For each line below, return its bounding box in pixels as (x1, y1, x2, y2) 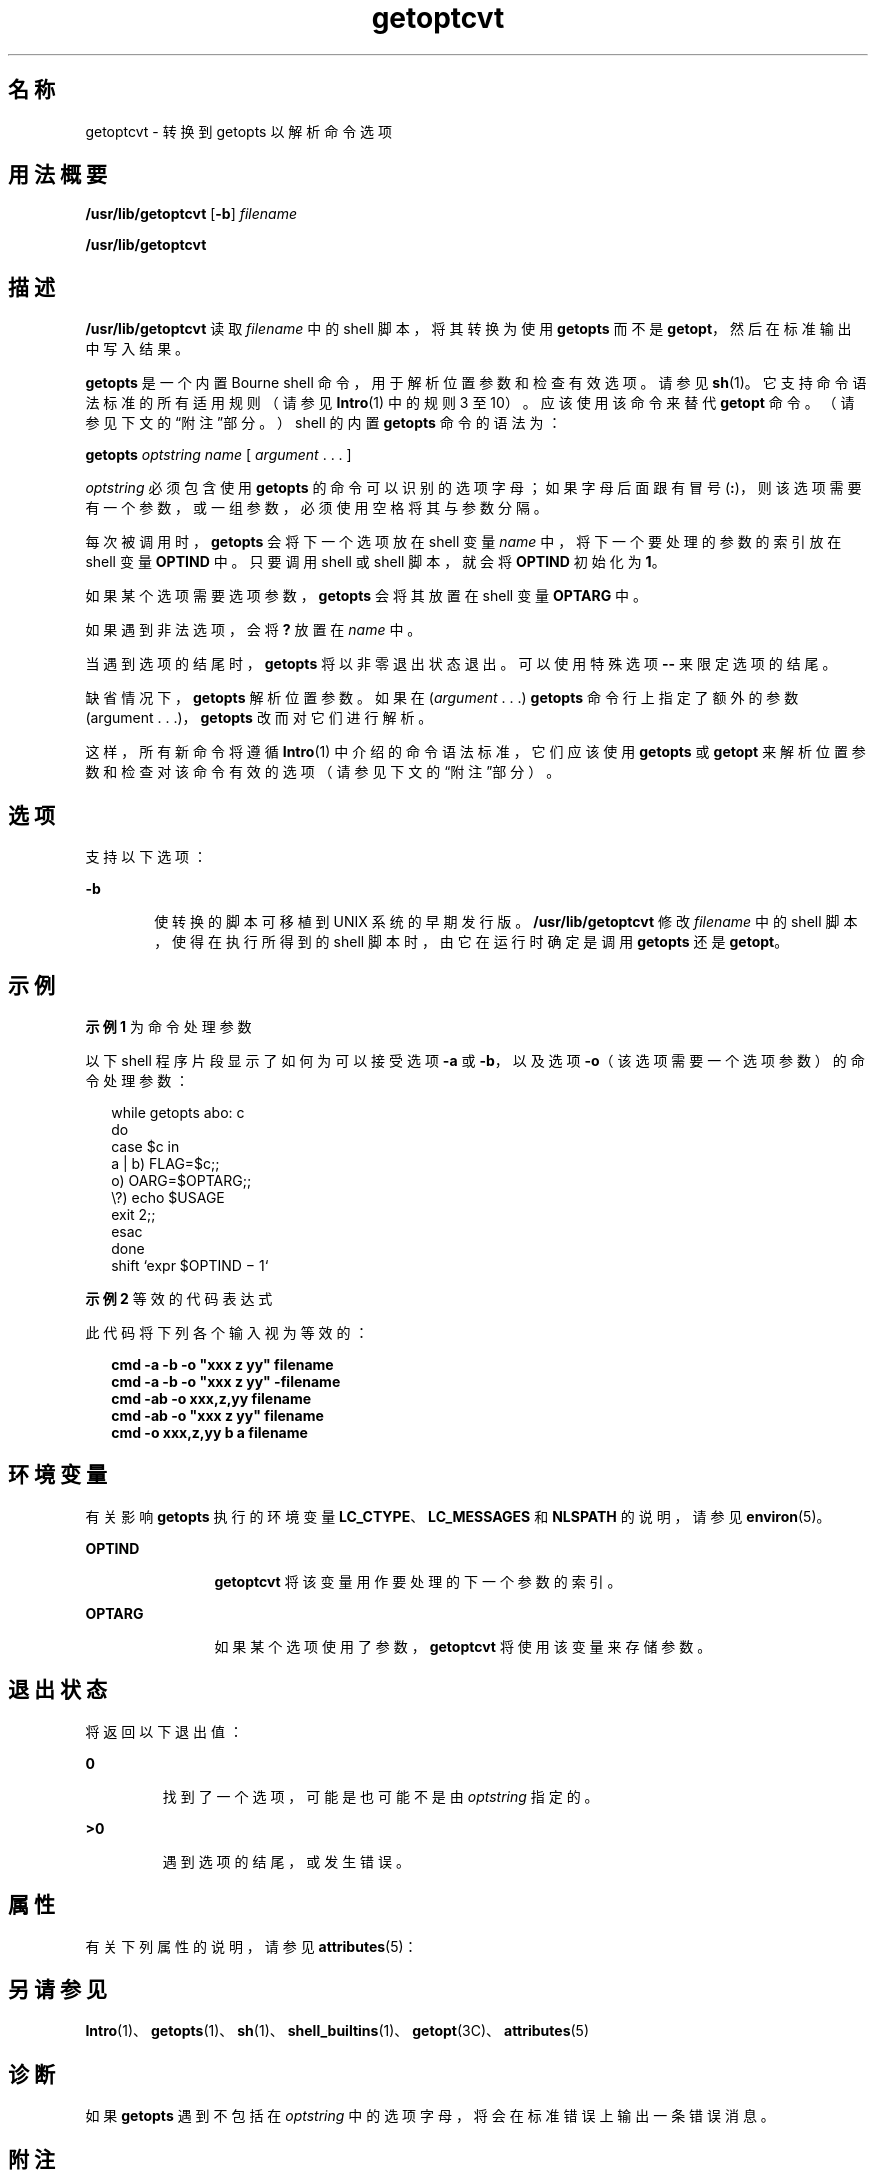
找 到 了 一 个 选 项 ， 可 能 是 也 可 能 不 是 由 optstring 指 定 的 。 (162, 1787, 599, 1805)
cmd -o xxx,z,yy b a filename (111, 1423, 308, 1441)
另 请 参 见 (8, 1976, 107, 2002)
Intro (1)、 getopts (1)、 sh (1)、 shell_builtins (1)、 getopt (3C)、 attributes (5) (85, 2022, 590, 2040)
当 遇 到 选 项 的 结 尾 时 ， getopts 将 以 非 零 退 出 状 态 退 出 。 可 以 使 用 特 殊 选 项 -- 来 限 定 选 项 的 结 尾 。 (85, 655, 837, 673)
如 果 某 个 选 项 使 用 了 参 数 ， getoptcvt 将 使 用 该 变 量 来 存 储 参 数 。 (214, 1637, 712, 1655)
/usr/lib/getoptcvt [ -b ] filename (85, 205, 297, 223)
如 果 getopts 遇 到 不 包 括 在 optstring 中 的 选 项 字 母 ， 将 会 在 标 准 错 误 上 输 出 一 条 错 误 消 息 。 (85, 2107, 775, 2125)
